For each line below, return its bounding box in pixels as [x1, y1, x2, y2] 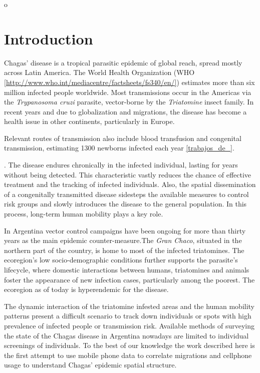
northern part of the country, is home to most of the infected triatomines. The [4, 244, 244, 255]
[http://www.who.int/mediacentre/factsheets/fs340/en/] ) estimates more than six [4, 76, 255, 87]
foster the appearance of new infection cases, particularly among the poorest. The [4, 274, 255, 284]
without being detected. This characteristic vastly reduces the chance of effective [4, 169, 251, 179]
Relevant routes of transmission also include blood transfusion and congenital [4, 132, 241, 143]
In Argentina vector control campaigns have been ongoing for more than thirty [4, 225, 246, 235]
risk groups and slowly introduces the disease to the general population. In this [4, 198, 247, 209]
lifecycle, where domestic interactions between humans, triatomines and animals [4, 264, 249, 274]
